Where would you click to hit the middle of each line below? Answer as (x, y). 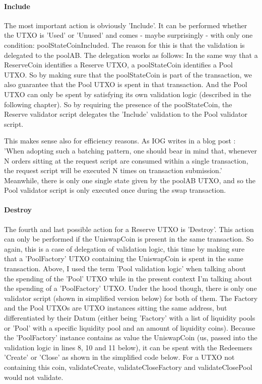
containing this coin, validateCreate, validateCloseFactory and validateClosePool (128, 367)
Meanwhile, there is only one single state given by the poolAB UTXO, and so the (130, 180)
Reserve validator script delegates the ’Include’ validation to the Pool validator (126, 114)
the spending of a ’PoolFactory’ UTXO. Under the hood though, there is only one (130, 288)
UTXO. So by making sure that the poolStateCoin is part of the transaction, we (128, 74)
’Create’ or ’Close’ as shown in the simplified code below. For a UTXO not (119, 357)
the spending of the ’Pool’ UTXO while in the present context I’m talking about (128, 278)
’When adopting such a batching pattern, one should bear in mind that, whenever (130, 150)
